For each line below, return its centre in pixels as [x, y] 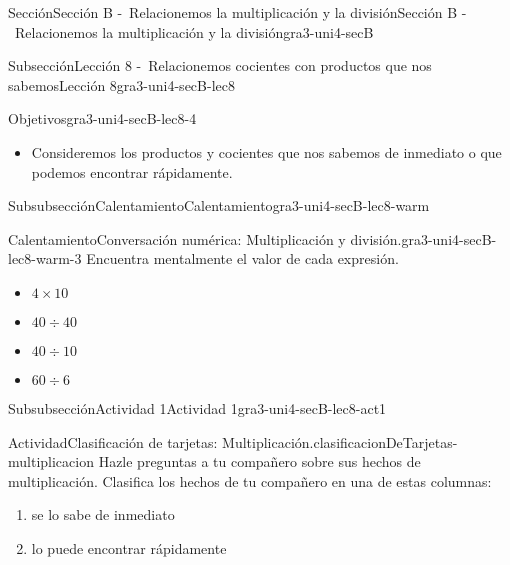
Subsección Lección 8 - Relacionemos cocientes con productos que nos [220, 65]
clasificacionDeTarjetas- [385, 441]
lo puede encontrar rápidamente [129, 547]
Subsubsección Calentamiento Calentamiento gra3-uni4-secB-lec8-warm [219, 205]
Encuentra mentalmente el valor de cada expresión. [242, 258]
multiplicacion [51, 461]
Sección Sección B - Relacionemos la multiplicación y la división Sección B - [237, 12]
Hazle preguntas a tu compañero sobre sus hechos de [259, 461]
